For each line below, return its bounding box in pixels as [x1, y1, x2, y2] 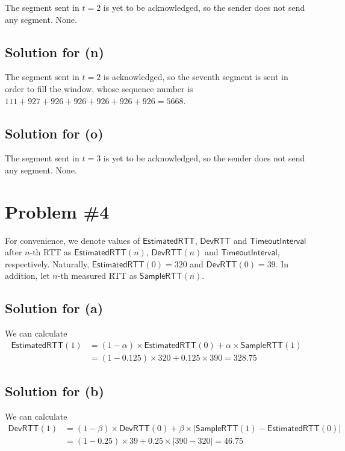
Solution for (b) [5, 382, 104, 400]
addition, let [5, 269, 50, 282]
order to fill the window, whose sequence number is [5, 82, 193, 95]
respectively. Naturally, [5, 257, 90, 270]
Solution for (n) [5, 42, 104, 61]
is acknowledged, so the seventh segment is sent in [103, 70, 288, 83]
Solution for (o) [5, 123, 104, 142]
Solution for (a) [5, 299, 104, 317]
